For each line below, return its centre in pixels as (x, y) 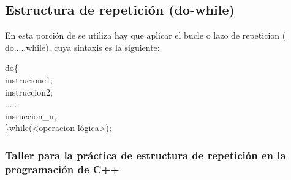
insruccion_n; (31, 115)
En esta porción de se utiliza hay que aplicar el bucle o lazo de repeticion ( (145, 35)
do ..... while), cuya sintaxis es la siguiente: (82, 47)
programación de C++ (62, 169)
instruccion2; (29, 92)
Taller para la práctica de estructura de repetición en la (145, 155)
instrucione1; (29, 79)
